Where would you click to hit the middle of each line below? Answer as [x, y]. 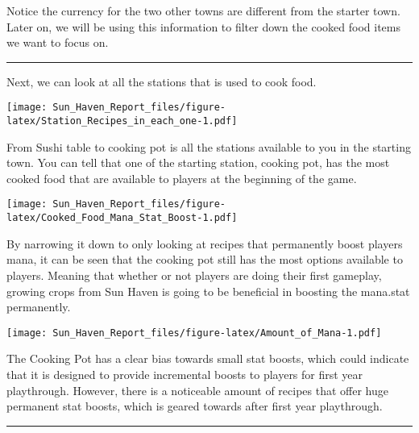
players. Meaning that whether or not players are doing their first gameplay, [194, 275]
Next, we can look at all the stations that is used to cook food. [162, 81]
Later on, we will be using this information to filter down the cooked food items [203, 26]
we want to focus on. [58, 42]
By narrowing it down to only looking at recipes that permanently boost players [205, 243]
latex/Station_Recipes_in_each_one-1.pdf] [122, 121]
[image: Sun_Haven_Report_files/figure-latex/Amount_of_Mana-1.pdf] [194, 333]
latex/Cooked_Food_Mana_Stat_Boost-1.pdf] [122, 218]
